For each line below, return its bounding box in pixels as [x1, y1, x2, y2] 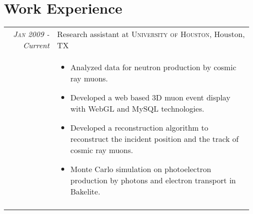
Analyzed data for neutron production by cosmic [70, 61, 236, 73]
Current [23, 39, 50, 51]
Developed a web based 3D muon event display [70, 92, 231, 103]
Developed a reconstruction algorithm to [70, 122, 208, 134]
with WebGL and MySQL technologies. [70, 103, 204, 115]
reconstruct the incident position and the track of [70, 133, 239, 145]
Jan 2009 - [13, 28, 50, 40]
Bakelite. [70, 186, 100, 197]
